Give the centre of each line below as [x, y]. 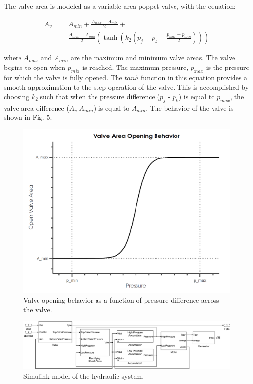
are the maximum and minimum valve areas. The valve [153, 57]
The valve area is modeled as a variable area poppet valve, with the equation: [120, 6]
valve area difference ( [37, 107]
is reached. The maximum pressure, [136, 67]
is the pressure [227, 67]
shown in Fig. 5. [28, 117]
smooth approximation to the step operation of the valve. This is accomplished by [126, 87]
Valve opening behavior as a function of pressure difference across [121, 300]
